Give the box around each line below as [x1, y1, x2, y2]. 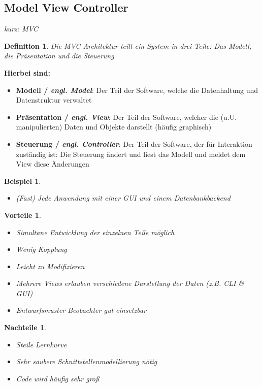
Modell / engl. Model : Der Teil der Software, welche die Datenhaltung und [16, 84, 258, 95]
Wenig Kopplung [16, 244, 67, 254]
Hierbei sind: [4, 67, 50, 78]
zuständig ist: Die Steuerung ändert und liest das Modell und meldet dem [16, 148, 246, 159]
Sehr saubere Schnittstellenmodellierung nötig [16, 356, 157, 367]
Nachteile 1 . [4, 322, 46, 333]
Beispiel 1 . [4, 175, 41, 186]
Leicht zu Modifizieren [16, 261, 85, 271]
